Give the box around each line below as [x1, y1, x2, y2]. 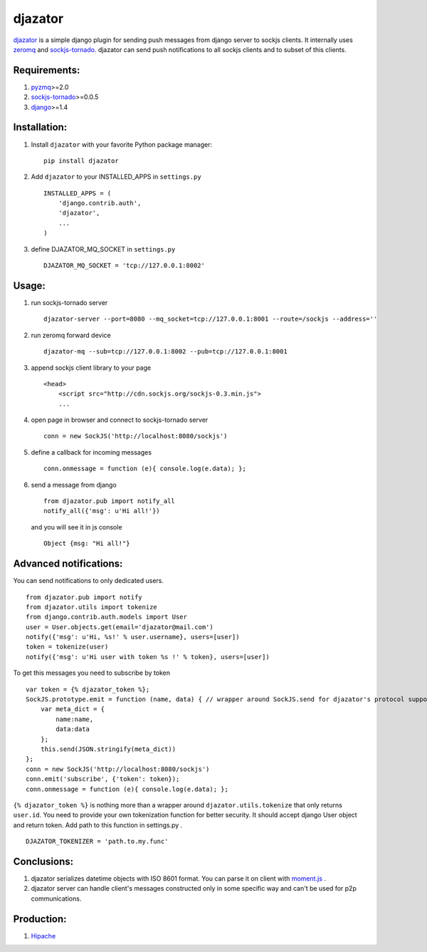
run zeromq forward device [31, 331, 111, 339]
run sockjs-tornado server [31, 298, 108, 306]
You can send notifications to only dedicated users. [13, 576, 164, 585]
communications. [31, 894, 82, 903]
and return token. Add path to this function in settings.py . [13, 820, 183, 829]
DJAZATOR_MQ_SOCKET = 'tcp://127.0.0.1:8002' [43, 262, 206, 270]
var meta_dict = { [40, 705, 105, 713]
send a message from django [31, 480, 117, 489]
